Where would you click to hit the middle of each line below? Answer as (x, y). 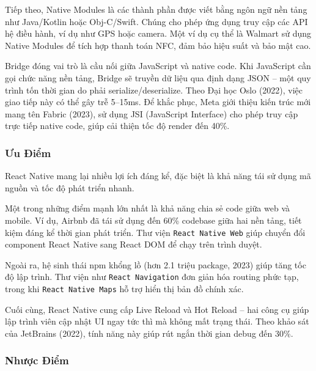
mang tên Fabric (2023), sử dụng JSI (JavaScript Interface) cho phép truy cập (152, 113)
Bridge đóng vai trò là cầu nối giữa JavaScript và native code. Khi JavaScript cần (158, 66)
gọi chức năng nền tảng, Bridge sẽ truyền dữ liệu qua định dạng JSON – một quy (158, 77)
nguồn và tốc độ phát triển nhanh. (70, 187)
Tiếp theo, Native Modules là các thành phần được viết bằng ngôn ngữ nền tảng (156, 9)
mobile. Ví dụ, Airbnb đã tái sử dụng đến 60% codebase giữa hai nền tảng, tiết (153, 220)
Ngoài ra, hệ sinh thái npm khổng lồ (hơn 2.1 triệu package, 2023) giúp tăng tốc (156, 264)
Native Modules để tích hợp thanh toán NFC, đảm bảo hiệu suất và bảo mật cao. (158, 45)
